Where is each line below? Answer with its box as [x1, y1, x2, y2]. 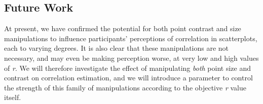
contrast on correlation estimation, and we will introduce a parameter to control [4, 72, 253, 83]
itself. [4, 92, 21, 102]
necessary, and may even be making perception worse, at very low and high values [4, 52, 259, 63]
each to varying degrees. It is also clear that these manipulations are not [4, 43, 229, 53]
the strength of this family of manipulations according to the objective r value [4, 82, 246, 92]
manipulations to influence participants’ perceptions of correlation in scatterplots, [4, 33, 257, 43]
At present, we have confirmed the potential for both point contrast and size [4, 23, 241, 34]
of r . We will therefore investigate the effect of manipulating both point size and [4, 62, 251, 73]
